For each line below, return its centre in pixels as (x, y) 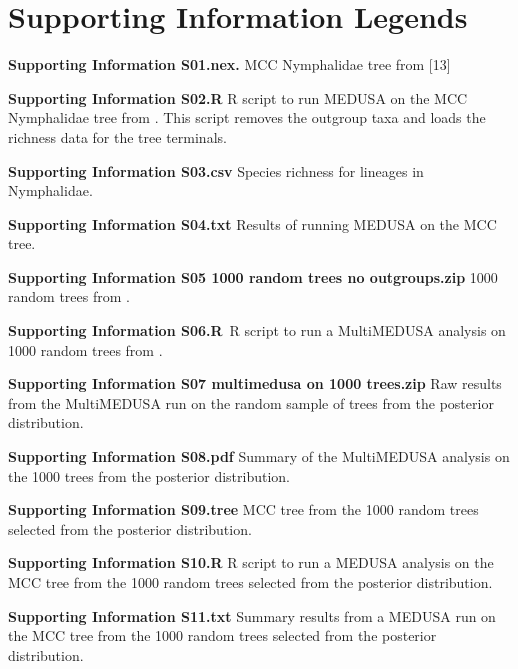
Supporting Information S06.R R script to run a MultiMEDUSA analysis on (257, 330)
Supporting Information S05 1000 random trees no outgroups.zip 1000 (253, 276)
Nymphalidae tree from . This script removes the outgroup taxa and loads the (247, 117)
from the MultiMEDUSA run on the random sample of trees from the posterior (251, 402)
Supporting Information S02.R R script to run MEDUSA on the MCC (238, 97)
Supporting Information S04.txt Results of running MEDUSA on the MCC (252, 223)
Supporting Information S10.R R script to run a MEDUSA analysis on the (251, 562)
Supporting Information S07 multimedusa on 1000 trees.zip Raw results (255, 383)
